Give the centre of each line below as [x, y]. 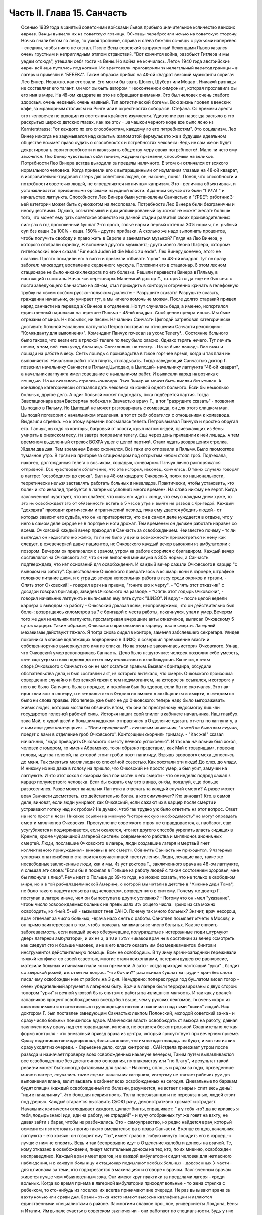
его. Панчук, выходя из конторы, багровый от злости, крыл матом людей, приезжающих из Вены [122, 428]
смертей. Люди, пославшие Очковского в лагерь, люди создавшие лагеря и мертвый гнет [115, 843]
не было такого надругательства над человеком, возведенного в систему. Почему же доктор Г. [121, 891]
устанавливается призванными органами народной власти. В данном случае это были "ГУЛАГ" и [123, 190]
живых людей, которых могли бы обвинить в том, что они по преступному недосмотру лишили [121, 707]
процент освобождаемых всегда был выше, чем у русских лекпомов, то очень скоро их [138, 1000]
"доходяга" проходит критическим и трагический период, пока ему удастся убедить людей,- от [121, 510]
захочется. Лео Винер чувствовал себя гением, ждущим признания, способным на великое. [118, 156]
